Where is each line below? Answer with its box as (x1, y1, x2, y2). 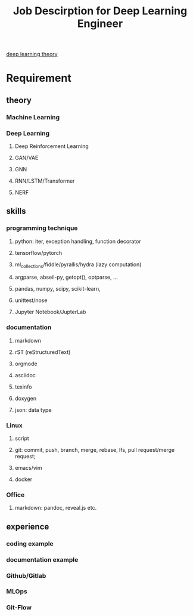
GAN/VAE (14, 154, 39, 161)
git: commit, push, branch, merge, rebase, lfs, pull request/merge (14, 446, 175, 454)
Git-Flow (6, 603, 32, 612)
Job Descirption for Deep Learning (13, 4, 188, 18)
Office (6, 491, 25, 499)
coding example (6, 539, 54, 547)
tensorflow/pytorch (14, 249, 63, 256)
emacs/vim (14, 464, 43, 472)
